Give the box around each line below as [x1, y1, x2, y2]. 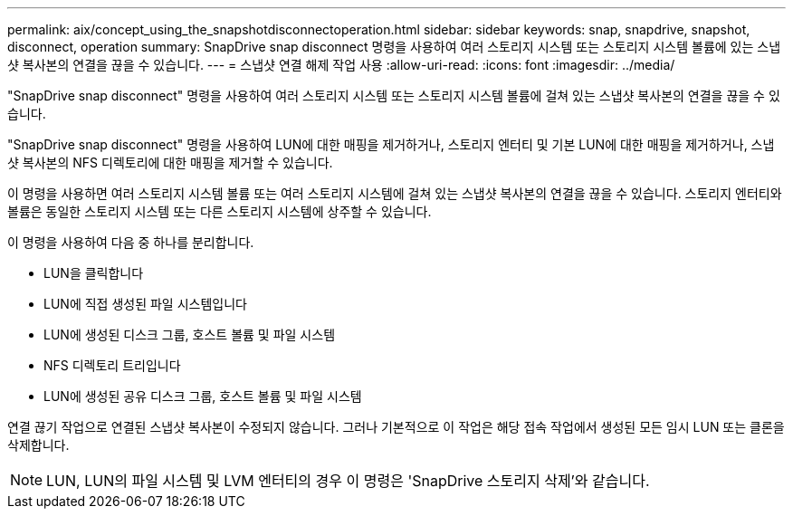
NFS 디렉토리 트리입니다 [43, 358, 181, 373]
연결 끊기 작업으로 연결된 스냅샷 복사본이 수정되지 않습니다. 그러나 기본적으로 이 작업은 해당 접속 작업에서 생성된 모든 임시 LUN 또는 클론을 [7, 419, 785, 435]
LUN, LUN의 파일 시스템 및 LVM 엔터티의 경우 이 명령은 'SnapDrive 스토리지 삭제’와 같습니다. [46, 472, 650, 490]
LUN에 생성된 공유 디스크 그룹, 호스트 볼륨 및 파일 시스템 [43, 388, 362, 404]
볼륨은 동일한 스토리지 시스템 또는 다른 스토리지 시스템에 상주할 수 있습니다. [7, 204, 432, 219]
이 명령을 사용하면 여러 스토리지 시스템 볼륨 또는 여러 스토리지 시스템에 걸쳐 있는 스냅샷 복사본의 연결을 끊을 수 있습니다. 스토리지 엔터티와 [7, 186, 782, 201]
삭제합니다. [7, 437, 70, 453]
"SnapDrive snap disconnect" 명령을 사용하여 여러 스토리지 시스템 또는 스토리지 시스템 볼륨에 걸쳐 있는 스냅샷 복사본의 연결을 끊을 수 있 [7, 88, 780, 103]
